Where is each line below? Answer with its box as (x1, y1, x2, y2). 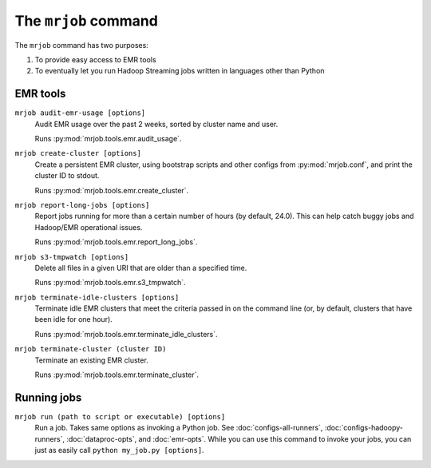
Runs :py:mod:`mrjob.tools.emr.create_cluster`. (34, 185, 189, 195)
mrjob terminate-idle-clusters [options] (14, 292, 180, 302)
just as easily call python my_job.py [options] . (34, 446, 204, 455)
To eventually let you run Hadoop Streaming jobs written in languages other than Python (34, 66, 325, 76)
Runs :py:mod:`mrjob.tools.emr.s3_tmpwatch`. (34, 278, 187, 288)
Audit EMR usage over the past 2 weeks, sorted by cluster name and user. (34, 119, 279, 129)
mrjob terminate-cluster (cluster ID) (14, 344, 167, 354)
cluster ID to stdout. (34, 171, 100, 180)
